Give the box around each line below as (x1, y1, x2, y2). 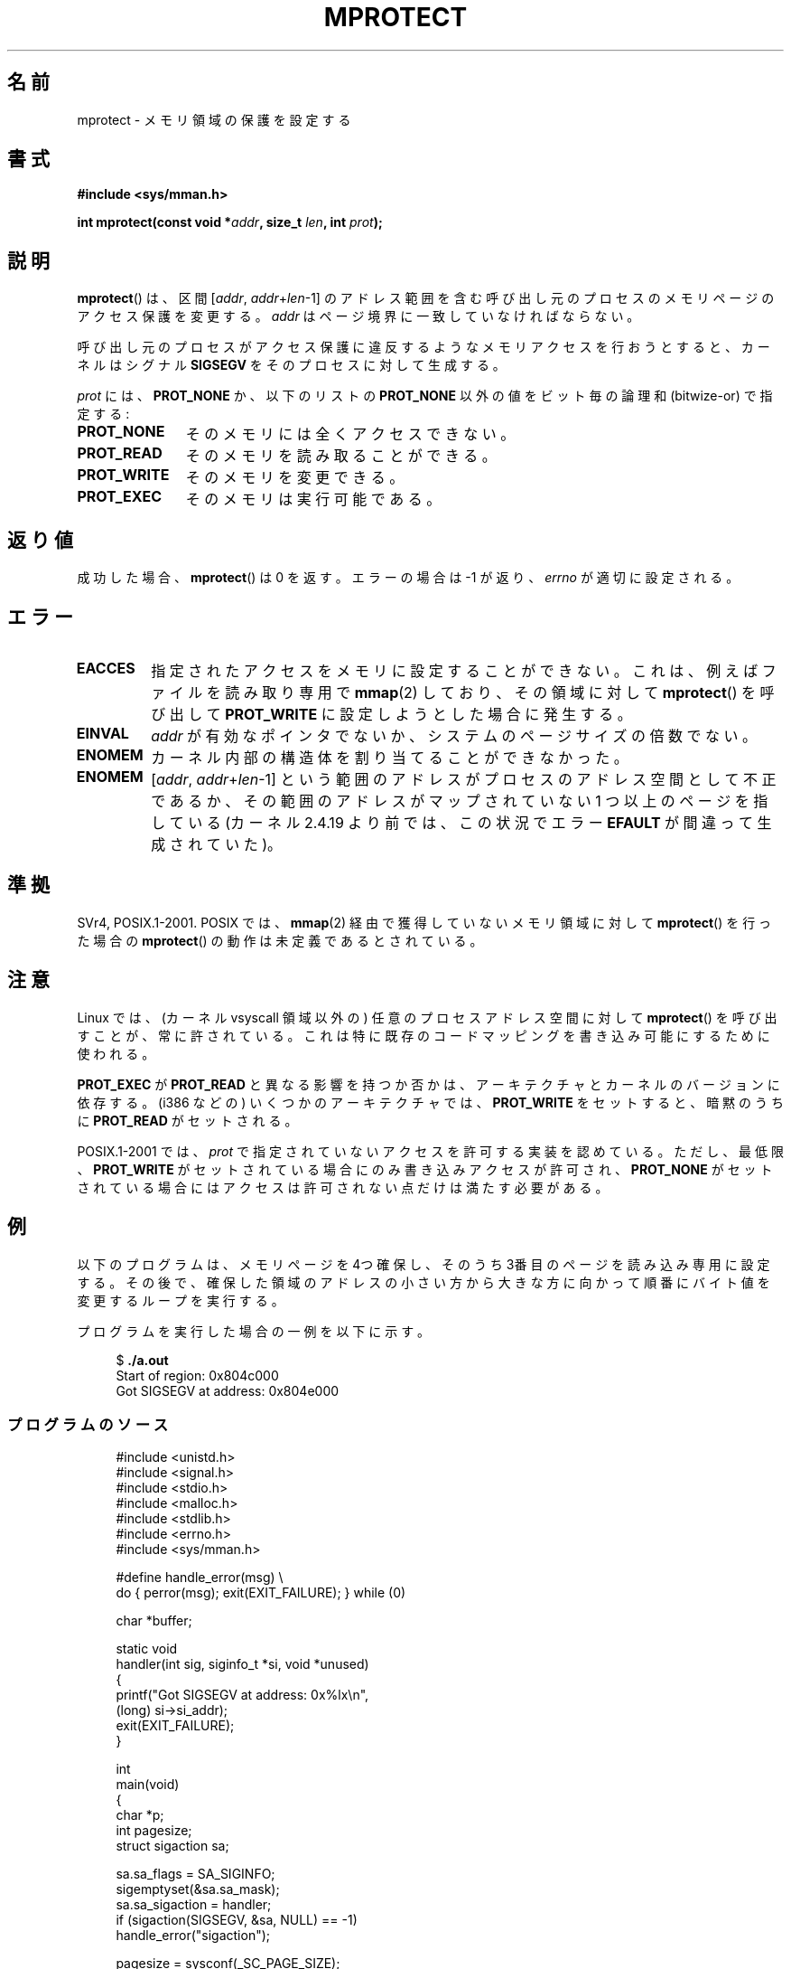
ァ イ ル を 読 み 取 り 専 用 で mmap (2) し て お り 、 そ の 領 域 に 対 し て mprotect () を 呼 (151, 683, 775, 702)
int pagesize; (116, 1823, 192, 1839)
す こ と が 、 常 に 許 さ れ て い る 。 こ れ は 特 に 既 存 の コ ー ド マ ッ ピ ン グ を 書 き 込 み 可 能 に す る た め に (77, 1027, 770, 1043)
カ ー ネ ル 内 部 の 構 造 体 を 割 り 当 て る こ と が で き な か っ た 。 (151, 748, 628, 767)
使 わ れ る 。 (77, 1045, 155, 1061)
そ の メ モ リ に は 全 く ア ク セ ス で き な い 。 (185, 425, 516, 444)
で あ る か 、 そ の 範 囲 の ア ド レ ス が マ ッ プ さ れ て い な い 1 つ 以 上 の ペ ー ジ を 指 (151, 791, 768, 810)
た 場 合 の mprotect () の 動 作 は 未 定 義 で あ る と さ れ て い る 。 (77, 932, 483, 948)
